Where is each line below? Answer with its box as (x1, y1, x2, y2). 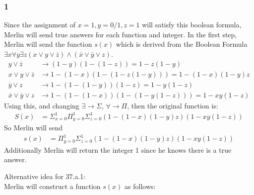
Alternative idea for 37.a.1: (4, 171, 86, 182)
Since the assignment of (4, 19, 76, 30)
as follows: (125, 181, 156, 191)
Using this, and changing (4, 100, 79, 110)
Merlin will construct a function (4, 181, 101, 191)
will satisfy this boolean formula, (142, 19, 242, 30)
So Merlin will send (4, 122, 63, 133)
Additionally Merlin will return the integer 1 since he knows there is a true (4, 144, 232, 155)
